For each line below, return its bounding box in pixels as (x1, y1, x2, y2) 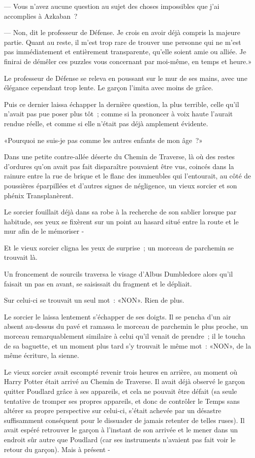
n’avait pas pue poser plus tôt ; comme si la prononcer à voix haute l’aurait (4, 108, 233, 119)
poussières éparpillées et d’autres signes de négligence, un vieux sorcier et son (4, 180, 237, 190)
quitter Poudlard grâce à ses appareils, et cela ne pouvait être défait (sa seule (4, 386, 237, 396)
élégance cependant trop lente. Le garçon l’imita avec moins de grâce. (4, 82, 213, 93)
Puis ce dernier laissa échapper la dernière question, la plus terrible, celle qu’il (4, 99, 239, 109)
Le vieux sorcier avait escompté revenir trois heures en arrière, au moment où (4, 366, 238, 377)
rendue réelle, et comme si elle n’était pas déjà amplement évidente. (4, 118, 208, 128)
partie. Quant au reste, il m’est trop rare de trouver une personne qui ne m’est (4, 36, 241, 47)
